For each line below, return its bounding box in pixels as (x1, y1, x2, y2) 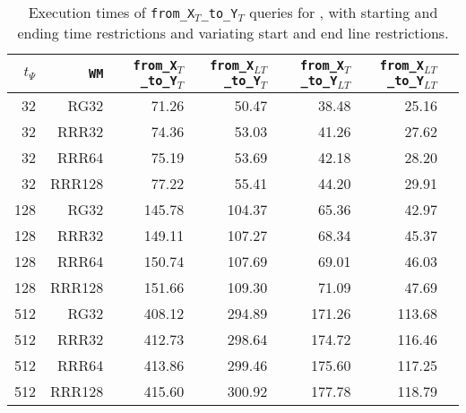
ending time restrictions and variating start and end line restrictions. (17, 22, 449, 43)
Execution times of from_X (28, 2, 195, 22)
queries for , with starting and (249, 2, 438, 22)
